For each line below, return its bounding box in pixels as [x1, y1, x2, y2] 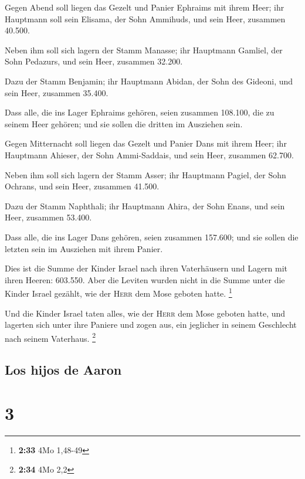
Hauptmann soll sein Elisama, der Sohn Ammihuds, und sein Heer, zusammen [5, 12, 286, 25]
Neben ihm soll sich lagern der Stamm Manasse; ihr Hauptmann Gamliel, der [5, 43, 283, 56]
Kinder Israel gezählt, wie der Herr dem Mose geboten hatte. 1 [5, 286, 232, 299]
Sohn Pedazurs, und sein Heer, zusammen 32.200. [5, 55, 183, 67]
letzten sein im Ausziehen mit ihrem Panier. [5, 242, 163, 254]
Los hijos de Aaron [5, 361, 122, 379]
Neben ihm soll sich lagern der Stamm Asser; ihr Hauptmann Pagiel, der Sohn [5, 168, 286, 181]
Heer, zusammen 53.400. [5, 211, 92, 223]
